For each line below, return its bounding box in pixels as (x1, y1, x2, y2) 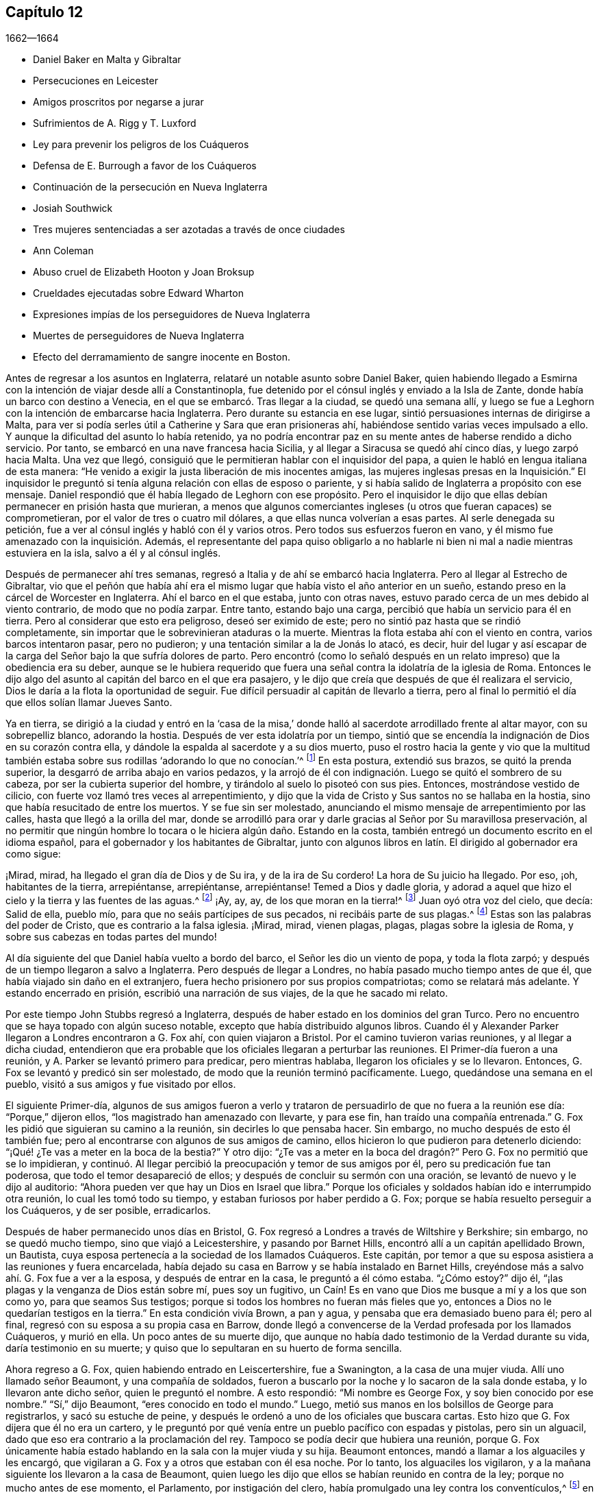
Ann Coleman (33, 245, 94, 257)
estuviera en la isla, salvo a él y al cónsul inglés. (5, 547, 221, 559)
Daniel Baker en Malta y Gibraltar (33, 53, 181, 66)
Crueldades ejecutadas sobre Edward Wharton (33, 287, 244, 300)
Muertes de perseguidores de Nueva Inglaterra (33, 330, 244, 342)
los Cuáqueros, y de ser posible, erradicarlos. (5, 1204, 211, 1217)
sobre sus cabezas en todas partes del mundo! (5, 931, 217, 943)
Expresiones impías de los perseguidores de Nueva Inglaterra (33, 308, 310, 321)
